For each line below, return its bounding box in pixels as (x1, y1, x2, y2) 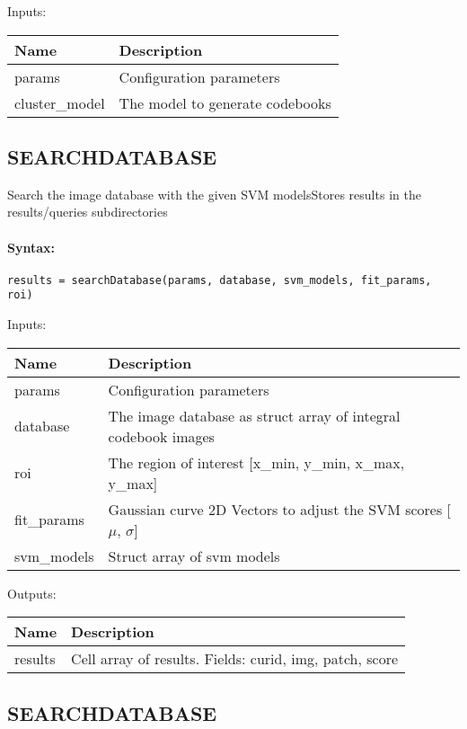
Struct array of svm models (108, 545, 280, 566)
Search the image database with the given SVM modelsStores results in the (7, 184, 421, 203)
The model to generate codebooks (119, 92, 331, 113)
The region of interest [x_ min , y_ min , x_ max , (108, 451, 405, 473)
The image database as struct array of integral (108, 405, 401, 426)
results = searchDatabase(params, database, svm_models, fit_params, (7, 273, 432, 287)
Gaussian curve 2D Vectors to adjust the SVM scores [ (108, 498, 452, 520)
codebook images (108, 425, 215, 447)
